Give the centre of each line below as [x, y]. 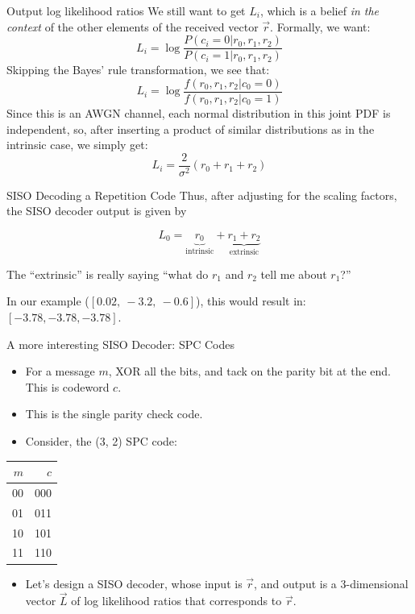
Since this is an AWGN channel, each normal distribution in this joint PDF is [199, 112]
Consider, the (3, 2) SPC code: [101, 440]
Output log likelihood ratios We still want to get [126, 10]
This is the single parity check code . [114, 414]
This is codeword [67, 386]
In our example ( [48, 301]
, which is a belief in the [320, 10]
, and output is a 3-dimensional [331, 583]
